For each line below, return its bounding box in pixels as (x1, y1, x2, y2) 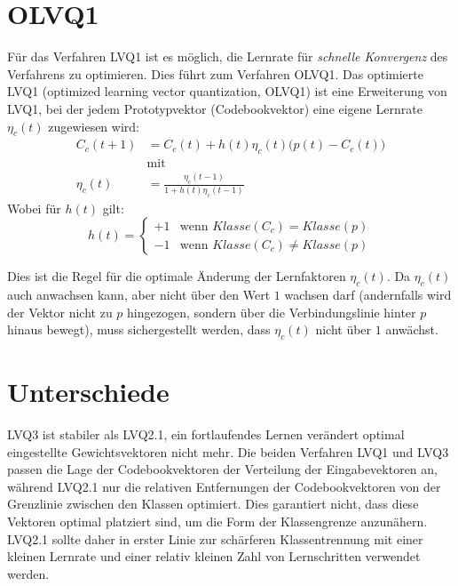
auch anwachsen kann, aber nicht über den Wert (7, 285, 271, 303)
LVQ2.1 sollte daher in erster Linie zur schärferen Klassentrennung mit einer (7, 529, 423, 548)
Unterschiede (7, 373, 170, 410)
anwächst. (385, 320, 438, 339)
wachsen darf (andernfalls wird (284, 285, 452, 303)
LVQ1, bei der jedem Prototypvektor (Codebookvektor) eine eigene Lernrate (7, 99, 422, 117)
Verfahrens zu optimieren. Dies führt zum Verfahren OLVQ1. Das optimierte (7, 64, 423, 83)
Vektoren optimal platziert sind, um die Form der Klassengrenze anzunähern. (7, 512, 428, 531)
